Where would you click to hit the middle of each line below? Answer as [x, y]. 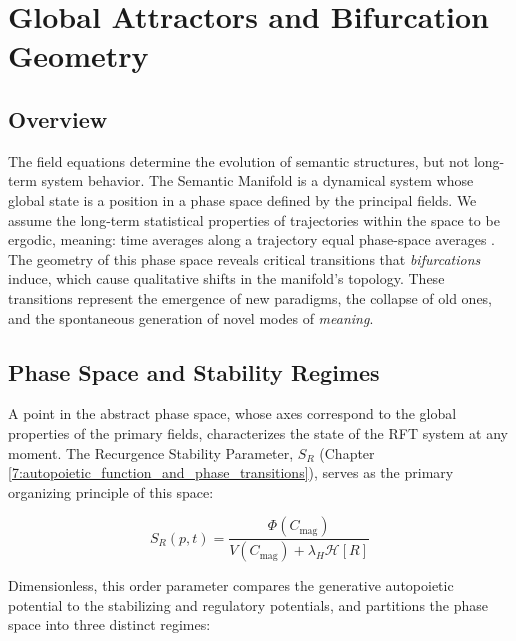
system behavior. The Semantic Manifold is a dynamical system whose [257, 180]
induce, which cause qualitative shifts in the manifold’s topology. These [226, 278]
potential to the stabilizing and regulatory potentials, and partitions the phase [248, 604]
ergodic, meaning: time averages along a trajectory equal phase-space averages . [251, 239]
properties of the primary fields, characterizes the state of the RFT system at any [258, 432]
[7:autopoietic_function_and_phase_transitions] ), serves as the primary [231, 472]
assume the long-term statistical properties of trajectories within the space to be [254, 219]
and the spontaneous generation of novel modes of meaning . [191, 317]
